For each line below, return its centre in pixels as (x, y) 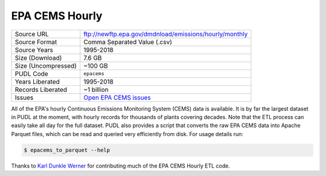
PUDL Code (31, 74)
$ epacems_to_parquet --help (67, 150)
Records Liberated (41, 90)
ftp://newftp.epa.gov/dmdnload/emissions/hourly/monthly (166, 34)
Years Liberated (37, 82)
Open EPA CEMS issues (117, 97)
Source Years (34, 50)
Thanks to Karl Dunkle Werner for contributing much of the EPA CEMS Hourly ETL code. (121, 166)
